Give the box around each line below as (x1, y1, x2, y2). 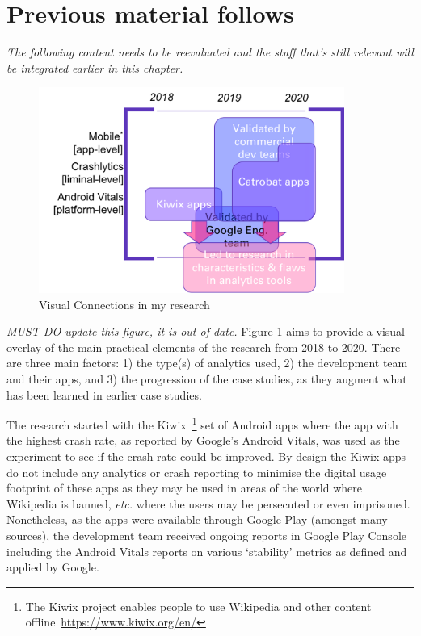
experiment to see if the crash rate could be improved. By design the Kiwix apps (6, 447, 406, 464)
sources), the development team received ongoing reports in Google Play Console (6, 526, 406, 543)
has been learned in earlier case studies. (6, 386, 202, 403)
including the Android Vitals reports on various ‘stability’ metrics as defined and (6, 542, 407, 559)
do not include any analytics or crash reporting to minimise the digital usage (6, 463, 387, 480)
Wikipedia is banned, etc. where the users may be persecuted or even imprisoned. (6, 495, 410, 512)
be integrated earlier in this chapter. (6, 59, 183, 76)
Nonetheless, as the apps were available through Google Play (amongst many (6, 511, 388, 528)
